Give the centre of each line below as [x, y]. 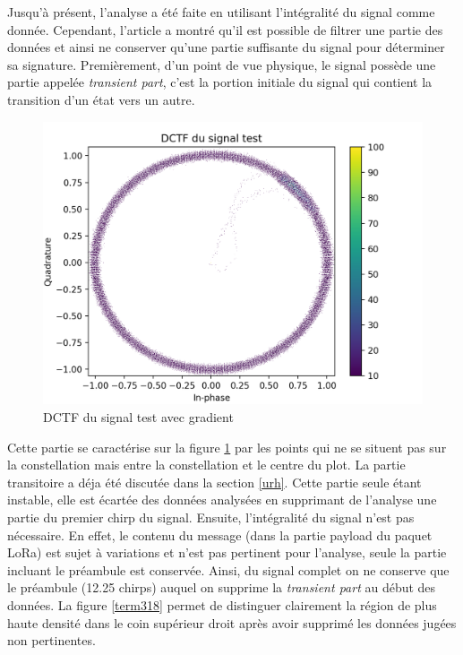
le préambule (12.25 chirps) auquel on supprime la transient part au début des [222, 587]
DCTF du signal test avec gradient [138, 417]
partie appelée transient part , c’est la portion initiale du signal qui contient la [220, 82]
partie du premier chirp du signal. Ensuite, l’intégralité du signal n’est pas [211, 517]
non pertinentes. [51, 640]
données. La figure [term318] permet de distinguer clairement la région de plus [222, 605]
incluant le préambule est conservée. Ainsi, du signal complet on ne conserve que [228, 569]
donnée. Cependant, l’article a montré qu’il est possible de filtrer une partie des [225, 29]
